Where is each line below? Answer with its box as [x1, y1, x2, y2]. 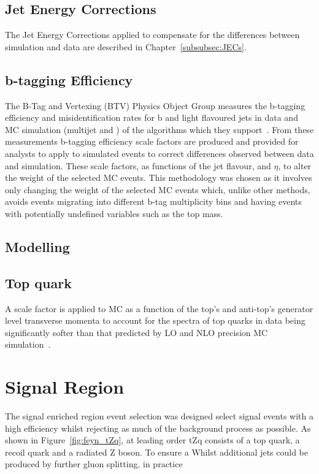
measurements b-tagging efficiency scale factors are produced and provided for [5, 135, 299, 148]
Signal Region [5, 374, 125, 399]
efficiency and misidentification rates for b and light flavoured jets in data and [5, 111, 298, 124]
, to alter [278, 159, 312, 172]
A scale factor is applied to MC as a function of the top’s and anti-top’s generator [5, 302, 313, 315]
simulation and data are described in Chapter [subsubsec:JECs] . [5, 40, 247, 53]
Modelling [5, 237, 70, 256]
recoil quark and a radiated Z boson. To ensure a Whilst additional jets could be [5, 445, 309, 458]
